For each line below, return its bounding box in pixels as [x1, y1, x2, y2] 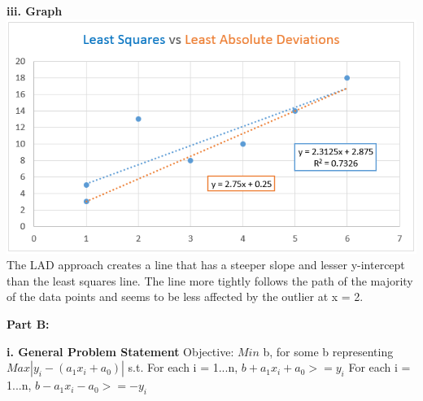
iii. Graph [7, 2, 63, 19]
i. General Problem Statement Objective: [7, 342, 234, 360]
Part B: [7, 316, 50, 333]
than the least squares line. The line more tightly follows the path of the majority [7, 272, 413, 289]
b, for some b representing [263, 342, 394, 360]
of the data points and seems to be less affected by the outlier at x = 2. [7, 288, 364, 305]
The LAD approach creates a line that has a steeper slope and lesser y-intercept [7, 256, 405, 273]
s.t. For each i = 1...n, [128, 359, 238, 376]
